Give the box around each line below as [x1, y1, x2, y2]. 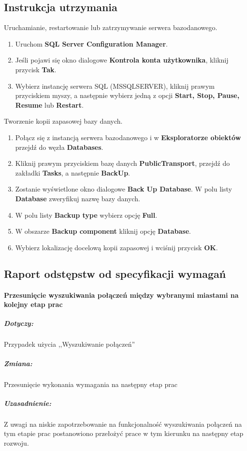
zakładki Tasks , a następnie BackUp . [15, 167, 131, 177]
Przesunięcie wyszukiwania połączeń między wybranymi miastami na [4, 290, 239, 300]
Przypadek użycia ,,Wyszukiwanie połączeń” [4, 339, 135, 349]
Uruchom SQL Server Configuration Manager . [15, 38, 168, 48]
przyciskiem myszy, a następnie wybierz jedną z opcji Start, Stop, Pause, [15, 90, 240, 100]
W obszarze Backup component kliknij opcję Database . [15, 226, 191, 236]
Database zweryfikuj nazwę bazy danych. [15, 193, 140, 203]
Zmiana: [4, 358, 32, 368]
